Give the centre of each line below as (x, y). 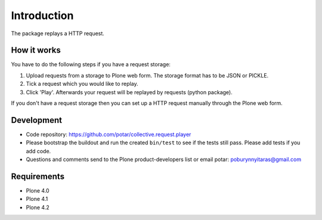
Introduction (42, 16)
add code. (38, 151)
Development (37, 120)
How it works (36, 50)
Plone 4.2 (38, 207)
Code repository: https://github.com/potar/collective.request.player (109, 134)
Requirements (38, 176)
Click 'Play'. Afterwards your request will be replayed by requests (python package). (129, 92)
